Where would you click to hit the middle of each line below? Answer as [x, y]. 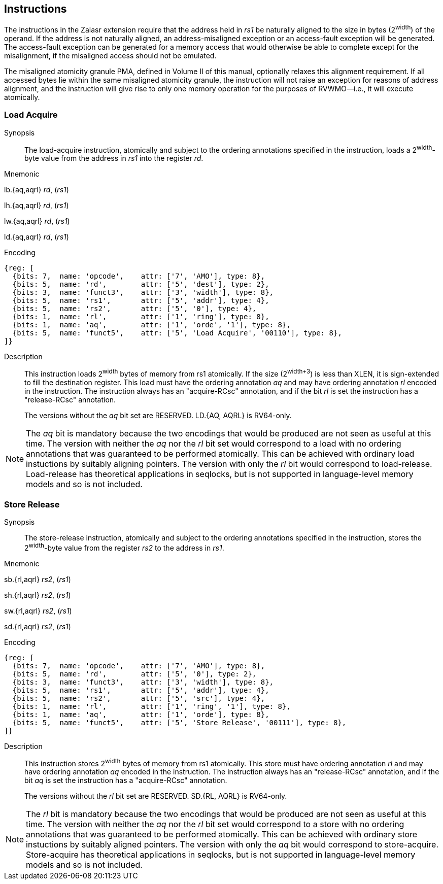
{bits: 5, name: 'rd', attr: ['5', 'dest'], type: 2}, [141, 284]
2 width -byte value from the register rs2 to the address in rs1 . [124, 547]
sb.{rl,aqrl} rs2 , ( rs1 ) [38, 579]
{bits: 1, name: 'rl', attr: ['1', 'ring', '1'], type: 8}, [151, 706]
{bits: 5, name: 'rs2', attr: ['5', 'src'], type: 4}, [139, 698]
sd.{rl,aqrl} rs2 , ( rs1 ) [38, 626]
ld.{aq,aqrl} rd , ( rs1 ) [37, 237]
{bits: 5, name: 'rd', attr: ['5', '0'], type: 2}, [134, 674]
